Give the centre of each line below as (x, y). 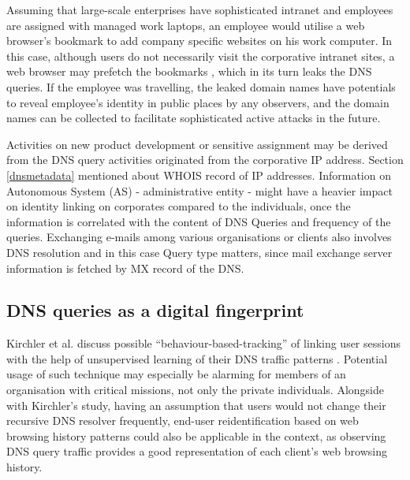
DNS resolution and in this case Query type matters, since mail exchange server (199, 252)
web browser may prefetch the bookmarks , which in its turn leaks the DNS (189, 71)
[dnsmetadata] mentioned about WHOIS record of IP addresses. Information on (199, 175)
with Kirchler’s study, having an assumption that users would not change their (196, 405)
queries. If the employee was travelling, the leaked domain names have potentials (201, 86)
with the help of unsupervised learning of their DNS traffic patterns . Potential (197, 358)
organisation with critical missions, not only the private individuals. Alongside (195, 390)
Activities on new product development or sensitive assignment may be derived (197, 144)
